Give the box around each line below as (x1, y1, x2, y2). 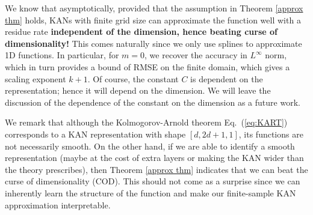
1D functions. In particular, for (5, 49, 119, 61)
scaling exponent (5, 72, 66, 85)
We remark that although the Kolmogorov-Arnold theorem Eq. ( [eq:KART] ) (5, 116, 288, 129)
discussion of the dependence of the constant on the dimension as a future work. (5, 95, 300, 108)
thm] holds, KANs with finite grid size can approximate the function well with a (5, 13, 301, 26)
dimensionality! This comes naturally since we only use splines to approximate (5, 37, 302, 49)
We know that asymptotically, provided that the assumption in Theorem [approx (5, 2, 303, 14)
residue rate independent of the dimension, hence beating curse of (5, 25, 277, 38)
